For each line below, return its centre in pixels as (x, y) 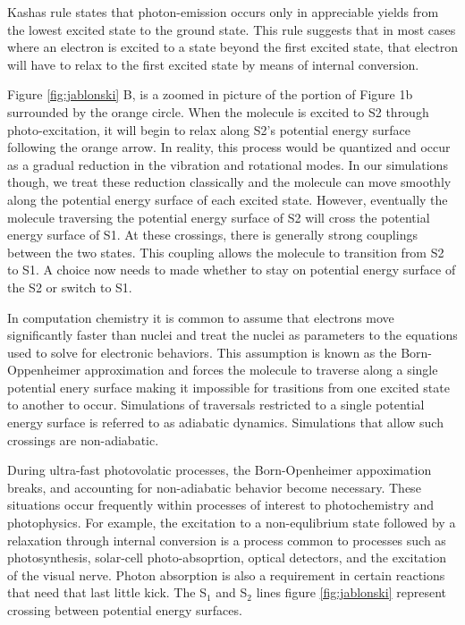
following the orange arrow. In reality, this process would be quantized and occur (229, 147)
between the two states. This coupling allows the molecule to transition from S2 (226, 252)
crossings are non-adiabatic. (83, 439)
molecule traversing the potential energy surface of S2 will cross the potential (219, 217)
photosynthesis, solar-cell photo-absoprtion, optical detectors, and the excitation (227, 557)
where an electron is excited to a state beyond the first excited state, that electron (233, 47)
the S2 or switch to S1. (70, 287)
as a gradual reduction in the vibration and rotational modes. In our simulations (228, 164)
